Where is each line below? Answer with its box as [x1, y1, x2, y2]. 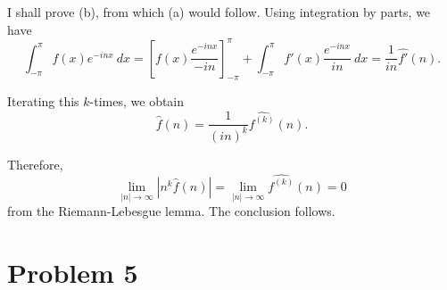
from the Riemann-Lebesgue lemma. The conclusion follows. [7, 202, 335, 220]
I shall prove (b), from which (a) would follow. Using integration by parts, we [7, 3, 431, 21]
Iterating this [7, 92, 79, 111]
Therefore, [7, 154, 63, 173]
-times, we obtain [89, 92, 185, 111]
